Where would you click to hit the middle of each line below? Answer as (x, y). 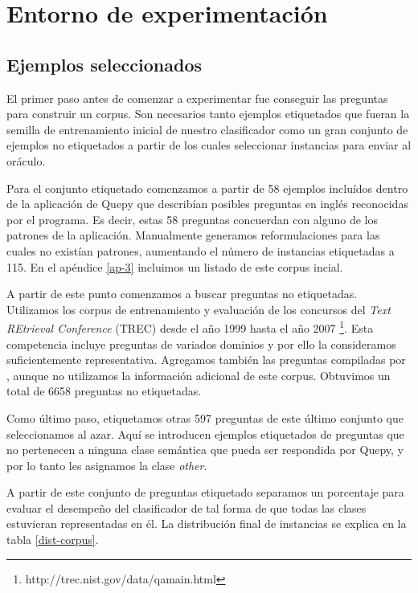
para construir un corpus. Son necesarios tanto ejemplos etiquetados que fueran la (208, 114)
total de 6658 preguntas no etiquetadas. (104, 391)
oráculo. (26, 160)
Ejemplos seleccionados (104, 64)
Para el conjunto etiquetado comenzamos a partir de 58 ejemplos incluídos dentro (207, 188)
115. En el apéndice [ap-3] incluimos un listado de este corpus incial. (175, 266)
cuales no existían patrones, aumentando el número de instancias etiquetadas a (201, 250)
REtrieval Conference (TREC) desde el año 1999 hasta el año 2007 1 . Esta (190, 327)
